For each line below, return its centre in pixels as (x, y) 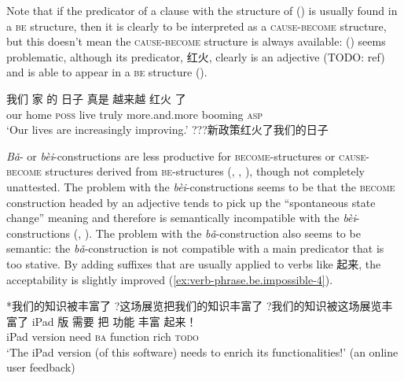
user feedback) (41, 367)
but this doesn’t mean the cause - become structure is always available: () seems (196, 41)
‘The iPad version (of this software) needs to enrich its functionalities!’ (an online (202, 351)
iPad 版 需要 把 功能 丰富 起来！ (114, 321)
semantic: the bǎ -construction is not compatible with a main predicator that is (195, 248)
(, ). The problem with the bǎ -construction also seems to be (217, 233)
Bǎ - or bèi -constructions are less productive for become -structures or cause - (188, 155)
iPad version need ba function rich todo (103, 337)
